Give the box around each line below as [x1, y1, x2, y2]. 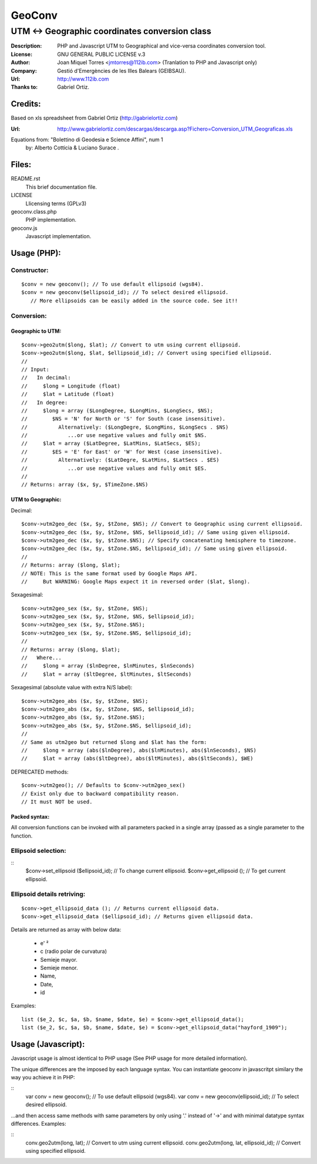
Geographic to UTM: [11, 328, 62, 335]
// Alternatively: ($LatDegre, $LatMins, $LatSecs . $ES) [21, 456, 220, 463]
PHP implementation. [25, 216, 76, 224]
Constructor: [11, 266, 49, 274]
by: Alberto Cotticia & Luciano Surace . [25, 144, 120, 151]
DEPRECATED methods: [11, 768, 69, 775]
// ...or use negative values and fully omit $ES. [21, 465, 207, 472]
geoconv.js [11, 224, 38, 232]
